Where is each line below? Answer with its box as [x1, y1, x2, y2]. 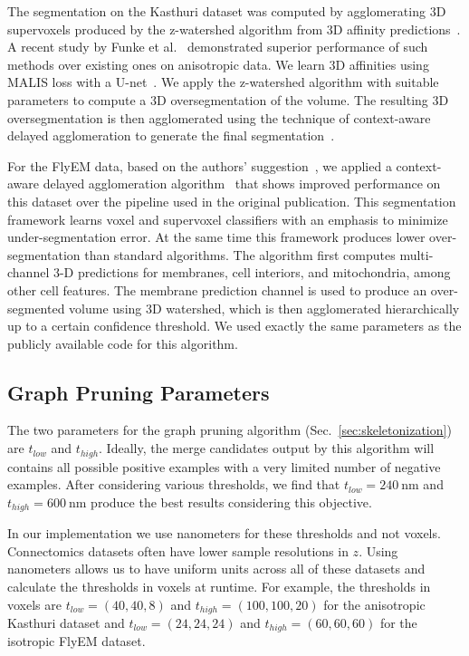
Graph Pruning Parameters [7, 378, 270, 406]
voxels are [7, 594, 62, 613]
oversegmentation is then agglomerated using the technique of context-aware [7, 108, 431, 127]
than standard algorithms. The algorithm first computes [84, 245, 396, 264]
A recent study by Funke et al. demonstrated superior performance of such [7, 37, 428, 56]
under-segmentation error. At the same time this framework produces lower [7, 227, 426, 246]
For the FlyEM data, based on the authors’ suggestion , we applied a [7, 156, 392, 175]
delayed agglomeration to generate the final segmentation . [7, 126, 335, 145]
